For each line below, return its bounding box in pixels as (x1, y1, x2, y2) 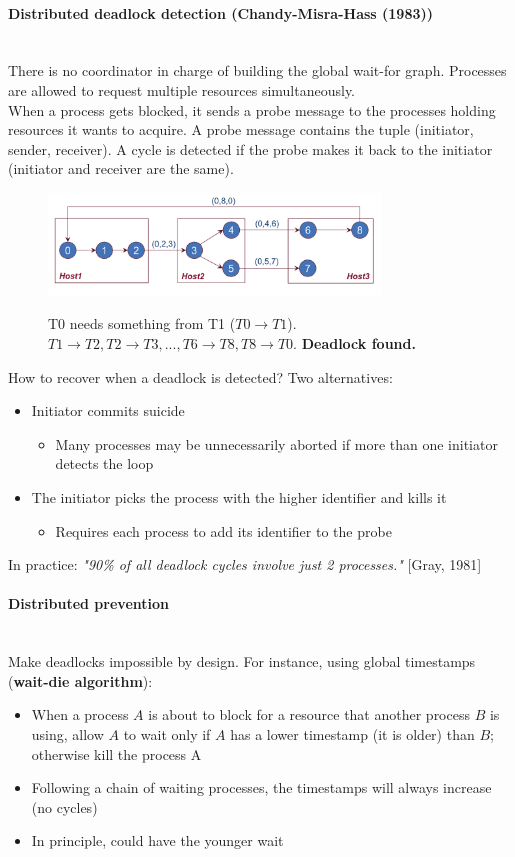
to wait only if (123, 723, 211, 744)
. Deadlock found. (293, 333, 416, 353)
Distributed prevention (8, 593, 169, 614)
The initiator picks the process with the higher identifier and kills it (31, 486, 447, 507)
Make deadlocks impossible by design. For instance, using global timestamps (8, 651, 476, 672)
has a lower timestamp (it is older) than (230, 723, 475, 744)
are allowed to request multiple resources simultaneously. (8, 79, 356, 100)
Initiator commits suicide (31, 400, 185, 421)
